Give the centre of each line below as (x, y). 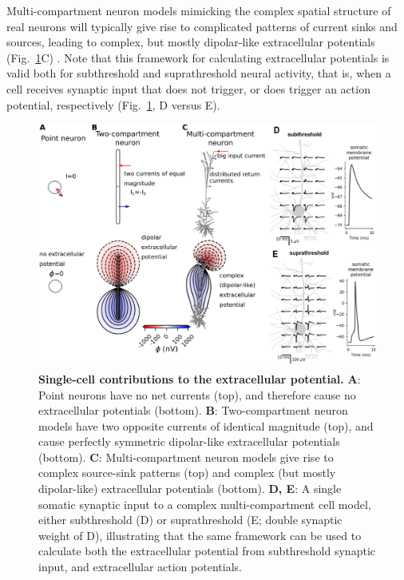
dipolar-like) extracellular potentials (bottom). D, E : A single (190, 489)
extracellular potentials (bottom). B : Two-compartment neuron (193, 410)
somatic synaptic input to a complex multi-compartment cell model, (205, 504)
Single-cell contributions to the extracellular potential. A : (200, 378)
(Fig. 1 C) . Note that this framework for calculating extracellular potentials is (198, 57)
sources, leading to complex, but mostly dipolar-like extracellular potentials (191, 42)
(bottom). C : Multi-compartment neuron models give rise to (186, 457)
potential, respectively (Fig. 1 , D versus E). (113, 104)
